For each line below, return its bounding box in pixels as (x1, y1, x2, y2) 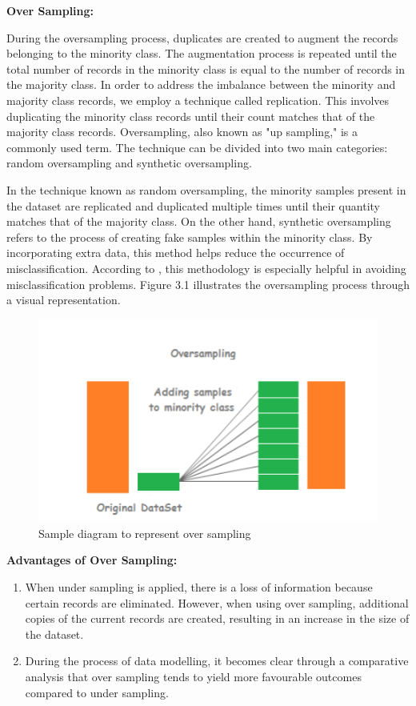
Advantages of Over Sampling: (6, 552, 178, 568)
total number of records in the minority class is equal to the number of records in (6, 60, 406, 77)
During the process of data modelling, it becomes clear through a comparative (25, 652, 409, 669)
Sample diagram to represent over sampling (38, 524, 251, 541)
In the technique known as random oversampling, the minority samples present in (6, 181, 406, 198)
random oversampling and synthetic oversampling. (6, 154, 252, 171)
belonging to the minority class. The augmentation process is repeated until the (6, 45, 397, 62)
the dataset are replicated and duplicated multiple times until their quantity (6, 197, 380, 214)
